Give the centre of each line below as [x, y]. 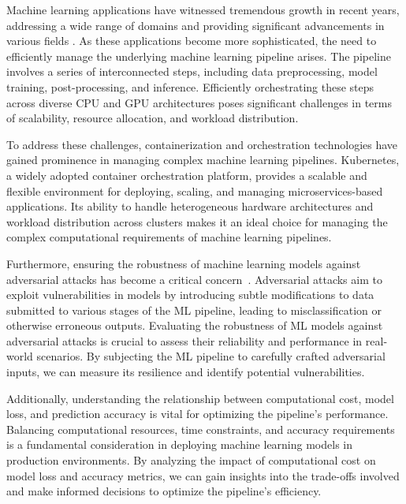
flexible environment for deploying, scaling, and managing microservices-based [195, 190]
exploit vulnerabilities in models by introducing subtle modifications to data [190, 295]
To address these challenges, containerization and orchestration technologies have [202, 144]
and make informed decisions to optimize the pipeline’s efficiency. [164, 491]
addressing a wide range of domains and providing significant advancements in [196, 25]
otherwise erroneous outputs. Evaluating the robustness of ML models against [195, 325]
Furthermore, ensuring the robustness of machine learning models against [184, 263]
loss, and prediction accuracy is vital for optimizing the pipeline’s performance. [197, 414]
